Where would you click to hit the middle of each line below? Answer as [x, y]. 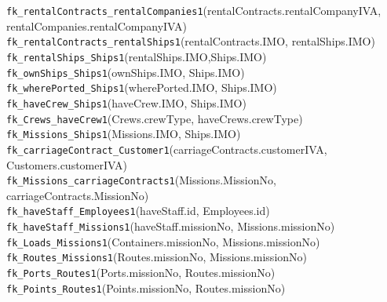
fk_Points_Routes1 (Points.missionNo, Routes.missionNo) [146, 287]
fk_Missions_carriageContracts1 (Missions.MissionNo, [141, 180]
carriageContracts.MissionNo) [78, 195]
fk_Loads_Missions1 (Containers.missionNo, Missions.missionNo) [163, 241]
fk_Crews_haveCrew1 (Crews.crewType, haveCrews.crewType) [155, 118]
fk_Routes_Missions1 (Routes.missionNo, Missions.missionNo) [157, 257]
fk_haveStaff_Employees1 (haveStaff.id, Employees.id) [138, 211]
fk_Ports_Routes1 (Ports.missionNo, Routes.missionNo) [141, 272]
